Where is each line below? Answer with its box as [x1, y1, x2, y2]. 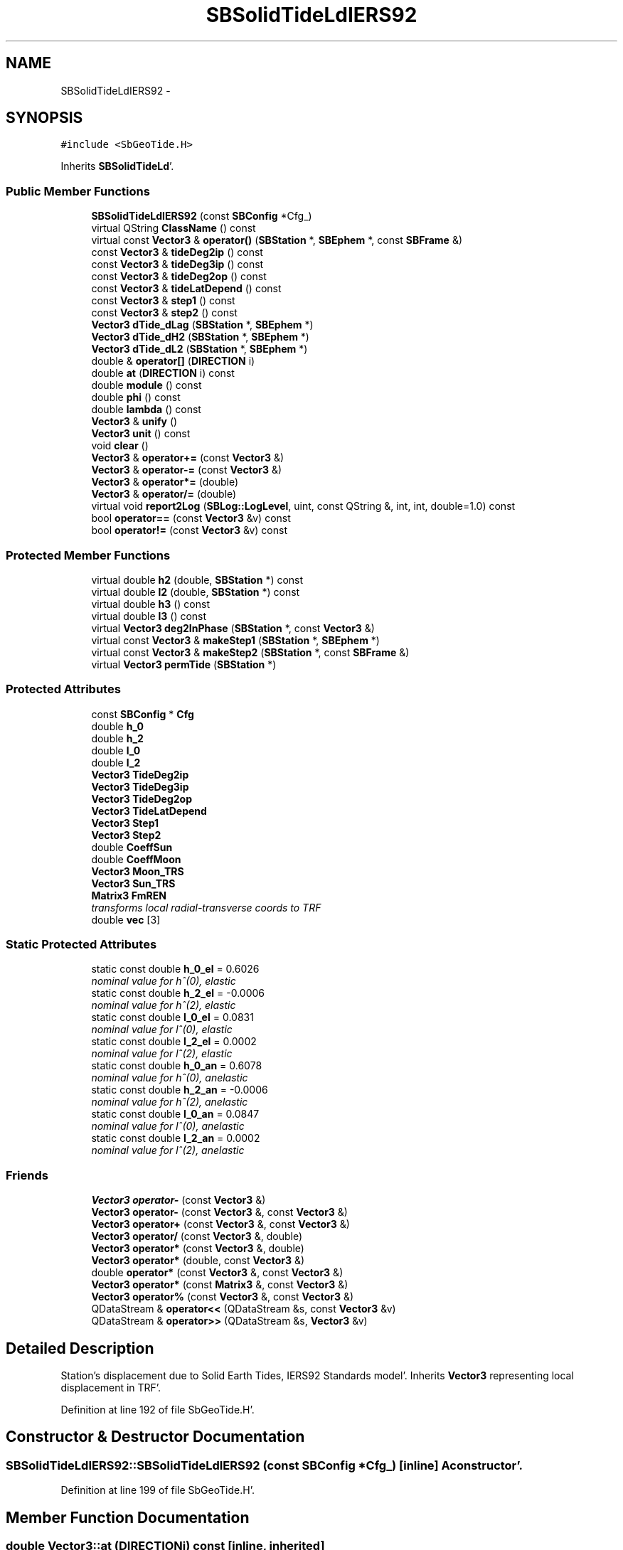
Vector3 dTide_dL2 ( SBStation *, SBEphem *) [91, 343, 308, 356]
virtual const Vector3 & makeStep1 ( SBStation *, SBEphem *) [91, 634, 380, 646]
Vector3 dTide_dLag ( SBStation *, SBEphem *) [91, 319, 314, 331]
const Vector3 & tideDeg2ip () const [91, 246, 263, 259]
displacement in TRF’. [60, 1381, 161, 1394]
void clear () [91, 439, 149, 452]
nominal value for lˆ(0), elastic [91, 1023, 233, 1036]
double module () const [91, 379, 202, 392]
